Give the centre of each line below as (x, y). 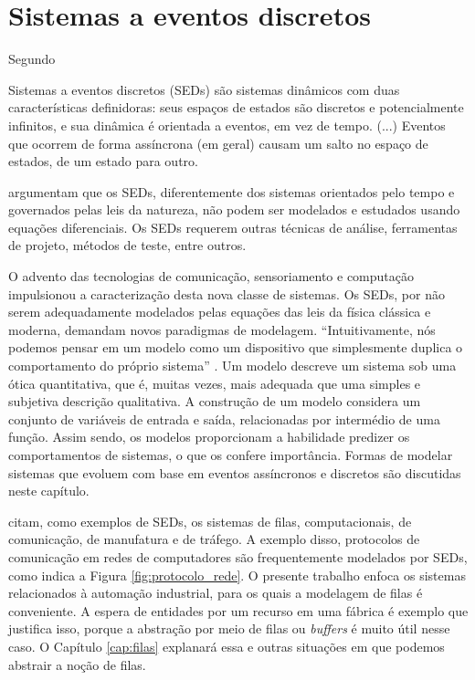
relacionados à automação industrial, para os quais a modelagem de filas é (216, 593)
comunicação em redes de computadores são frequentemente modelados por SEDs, (238, 556)
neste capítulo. (49, 491)
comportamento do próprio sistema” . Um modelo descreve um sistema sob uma (232, 366)
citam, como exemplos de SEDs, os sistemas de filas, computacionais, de (210, 521)
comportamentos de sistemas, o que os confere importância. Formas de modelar (231, 455)
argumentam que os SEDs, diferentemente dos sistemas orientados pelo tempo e (232, 191)
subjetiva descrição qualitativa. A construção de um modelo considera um (215, 401)
